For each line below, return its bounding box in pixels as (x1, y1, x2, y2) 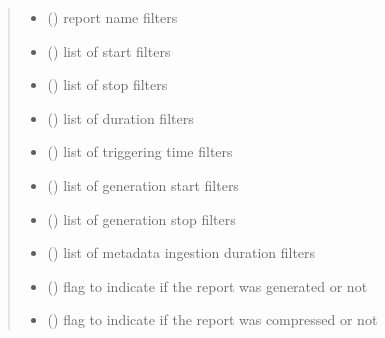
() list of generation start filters (47, 174, 239, 195)
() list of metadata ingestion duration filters (47, 242, 316, 263)
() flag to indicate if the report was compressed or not (47, 309, 378, 330)
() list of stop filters (47, 74, 168, 95)
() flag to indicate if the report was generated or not (47, 275, 368, 296)
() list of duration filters (47, 107, 194, 128)
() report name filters (47, 7, 178, 27)
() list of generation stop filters (47, 208, 236, 229)
